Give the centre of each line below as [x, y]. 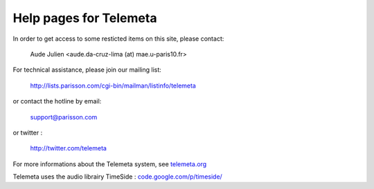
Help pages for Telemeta [85, 18]
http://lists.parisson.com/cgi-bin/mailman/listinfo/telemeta [113, 86]
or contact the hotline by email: [57, 101]
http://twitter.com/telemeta [69, 148]
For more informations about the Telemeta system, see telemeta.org [110, 164]
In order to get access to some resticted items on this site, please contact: [118, 39]
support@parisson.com [64, 117]
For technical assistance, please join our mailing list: [87, 70]
